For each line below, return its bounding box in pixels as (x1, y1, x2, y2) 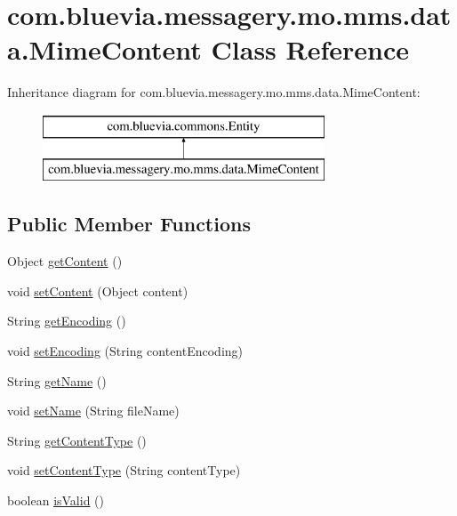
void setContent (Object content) (7, 281, 188, 300)
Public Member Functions (7, 210, 251, 238)
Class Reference (211, 31, 410, 68)
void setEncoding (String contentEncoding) (7, 342, 244, 360)
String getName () (7, 371, 107, 390)
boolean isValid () (7, 491, 105, 510)
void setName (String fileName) (7, 401, 180, 420)
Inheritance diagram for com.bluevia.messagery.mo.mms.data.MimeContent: (7, 83, 421, 101)
